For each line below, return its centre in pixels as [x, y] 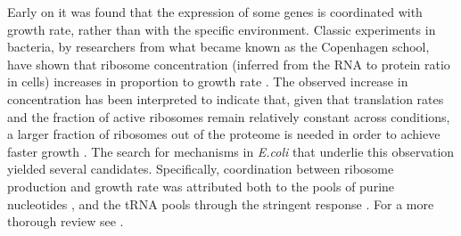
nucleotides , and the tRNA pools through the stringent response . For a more [221, 203]
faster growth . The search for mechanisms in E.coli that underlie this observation [231, 151]
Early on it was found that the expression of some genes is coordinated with [215, 12]
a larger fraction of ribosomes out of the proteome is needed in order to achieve [224, 134]
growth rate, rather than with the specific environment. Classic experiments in [222, 29]
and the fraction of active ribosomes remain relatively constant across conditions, [229, 116]
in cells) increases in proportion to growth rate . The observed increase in [208, 81]
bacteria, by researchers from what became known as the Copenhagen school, [218, 47]
